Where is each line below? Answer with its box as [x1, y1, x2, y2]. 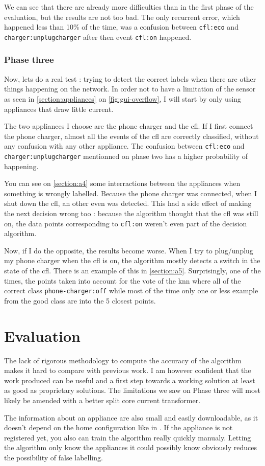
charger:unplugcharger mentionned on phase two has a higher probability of [4, 150, 248, 161]
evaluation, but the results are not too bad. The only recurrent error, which [4, 11, 240, 22]
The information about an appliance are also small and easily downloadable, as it [4, 412, 258, 423]
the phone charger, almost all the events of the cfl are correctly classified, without [4, 130, 259, 141]
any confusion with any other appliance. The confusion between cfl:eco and [4, 141, 245, 151]
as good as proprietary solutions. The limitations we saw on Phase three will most [4, 385, 260, 395]
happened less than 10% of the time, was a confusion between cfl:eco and [4, 21, 238, 32]
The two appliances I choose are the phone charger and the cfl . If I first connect [4, 121, 253, 131]
